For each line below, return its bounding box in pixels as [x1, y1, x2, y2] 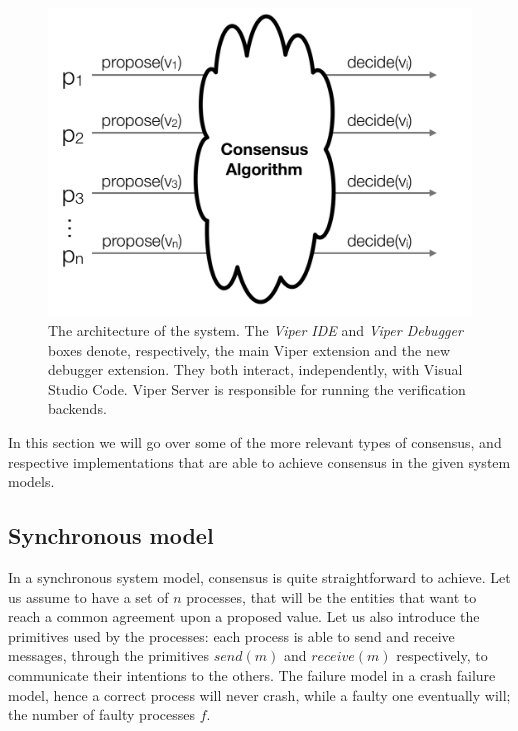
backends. [48, 398, 107, 419]
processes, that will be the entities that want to [186, 586, 477, 607]
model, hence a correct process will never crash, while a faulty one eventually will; [8, 684, 511, 705]
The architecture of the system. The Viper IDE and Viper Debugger [48, 320, 463, 341]
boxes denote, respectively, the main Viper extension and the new [48, 339, 451, 360]
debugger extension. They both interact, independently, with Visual [48, 359, 463, 380]
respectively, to [396, 645, 488, 666]
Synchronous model [8, 520, 214, 551]
